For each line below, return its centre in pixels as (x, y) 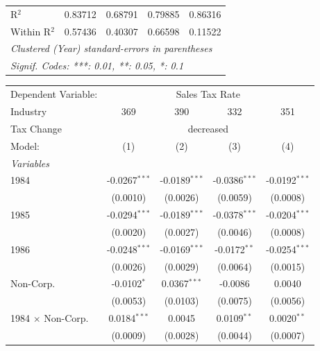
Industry (29, 111)
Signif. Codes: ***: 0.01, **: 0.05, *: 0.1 (97, 66)
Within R (31, 31)
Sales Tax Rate (208, 94)
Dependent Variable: (54, 94)
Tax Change (36, 128)
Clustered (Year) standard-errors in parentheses (111, 48)
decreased (208, 128)
